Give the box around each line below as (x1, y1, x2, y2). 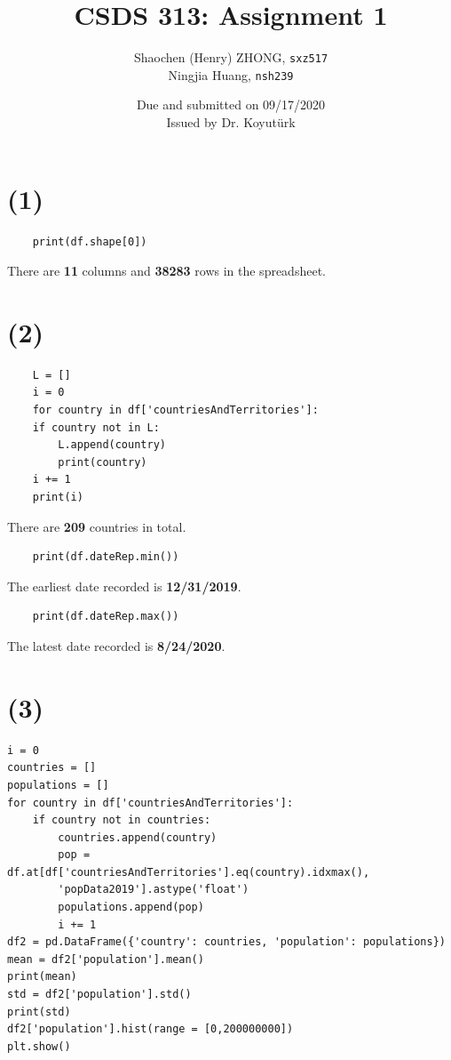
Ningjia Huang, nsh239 (168, 65, 294, 84)
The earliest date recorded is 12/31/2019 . (7, 576, 241, 595)
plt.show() (7, 1040, 71, 1053)
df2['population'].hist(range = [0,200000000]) (7, 1023, 294, 1036)
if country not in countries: (32, 814, 211, 827)
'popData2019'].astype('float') (58, 883, 249, 896)
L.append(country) (58, 438, 166, 452)
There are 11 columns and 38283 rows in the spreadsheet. (7, 261, 326, 280)
